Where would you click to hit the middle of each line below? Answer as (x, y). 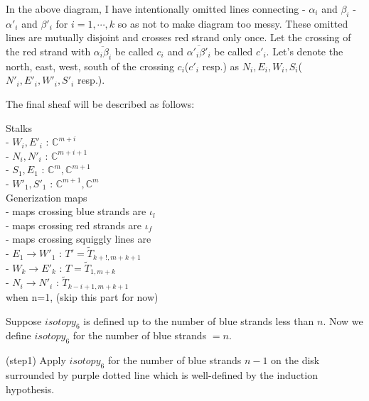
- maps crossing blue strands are (76, 211)
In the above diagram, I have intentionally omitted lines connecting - (156, 9)
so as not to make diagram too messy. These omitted (233, 23)
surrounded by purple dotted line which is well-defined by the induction (162, 374)
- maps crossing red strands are (74, 225)
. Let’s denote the (305, 51)
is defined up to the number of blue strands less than (199, 320)
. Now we (343, 320)
